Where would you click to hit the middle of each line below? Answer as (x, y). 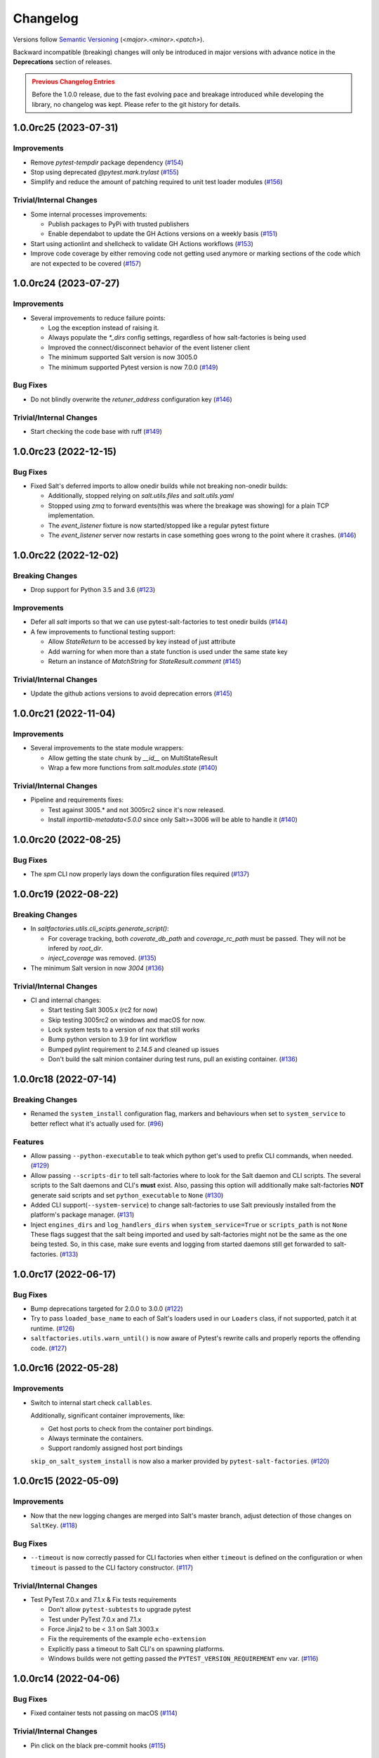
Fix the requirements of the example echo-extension (127, 1639)
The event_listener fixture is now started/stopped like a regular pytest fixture (159, 525)
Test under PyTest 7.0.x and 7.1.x (95, 1619)
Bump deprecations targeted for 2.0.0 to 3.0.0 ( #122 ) (107, 1309)
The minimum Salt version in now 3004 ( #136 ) (97, 968)
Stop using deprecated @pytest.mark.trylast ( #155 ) (105, 172)
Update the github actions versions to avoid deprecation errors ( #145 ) (132, 693)
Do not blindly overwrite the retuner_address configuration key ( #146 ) (132, 399)
